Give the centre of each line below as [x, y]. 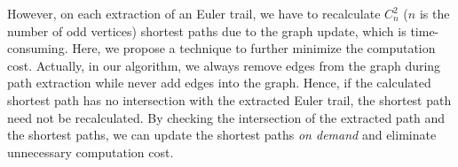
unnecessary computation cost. [91, 152]
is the [434, 13]
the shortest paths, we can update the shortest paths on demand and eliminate [222, 135]
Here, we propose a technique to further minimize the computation [254, 48]
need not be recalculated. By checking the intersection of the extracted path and [226, 117]
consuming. [38, 48]
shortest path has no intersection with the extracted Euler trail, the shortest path [229, 99]
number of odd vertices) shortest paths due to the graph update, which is [207, 30]
